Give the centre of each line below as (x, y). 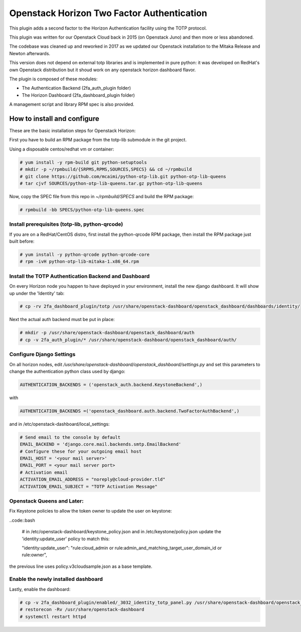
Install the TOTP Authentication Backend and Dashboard (80, 276)
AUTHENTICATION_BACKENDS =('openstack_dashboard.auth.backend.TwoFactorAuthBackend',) (130, 411)
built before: (22, 241)
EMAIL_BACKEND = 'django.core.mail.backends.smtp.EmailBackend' (101, 444)
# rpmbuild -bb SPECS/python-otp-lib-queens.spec (82, 210)
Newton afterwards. (30, 53)
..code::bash (22, 520)
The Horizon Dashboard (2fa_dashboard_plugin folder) (78, 95)
